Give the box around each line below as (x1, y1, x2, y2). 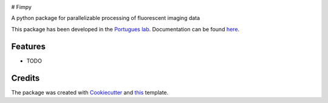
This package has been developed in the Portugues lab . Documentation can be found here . (11, 25, 240, 33)
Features (11, 41, 46, 51)
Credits (11, 73, 40, 83)
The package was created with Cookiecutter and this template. (11, 89, 169, 96)
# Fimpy (11, 4, 32, 10)
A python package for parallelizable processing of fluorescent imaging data (11, 14, 200, 22)
